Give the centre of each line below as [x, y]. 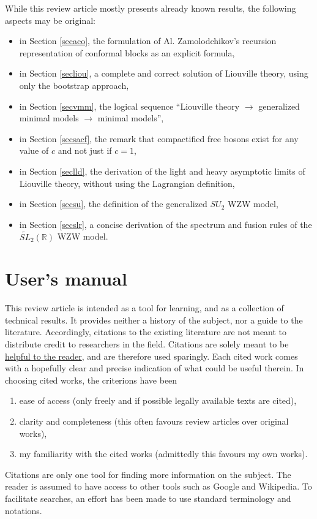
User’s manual [66, 278]
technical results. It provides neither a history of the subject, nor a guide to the [154, 320]
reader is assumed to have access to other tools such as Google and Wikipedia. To [158, 486]
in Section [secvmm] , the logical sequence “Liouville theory [129, 106]
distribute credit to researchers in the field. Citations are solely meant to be [147, 344]
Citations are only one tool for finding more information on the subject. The [148, 474]
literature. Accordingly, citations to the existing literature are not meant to [146, 332]
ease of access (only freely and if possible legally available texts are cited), [158, 400]
